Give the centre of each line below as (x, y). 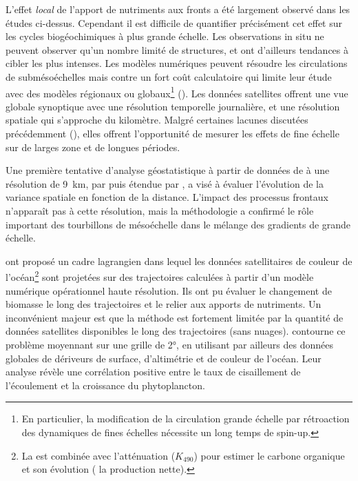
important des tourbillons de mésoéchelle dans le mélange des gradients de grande (178, 224)
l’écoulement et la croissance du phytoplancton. (105, 385)
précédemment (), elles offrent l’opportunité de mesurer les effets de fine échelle (172, 133)
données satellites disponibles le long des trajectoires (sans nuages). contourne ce (176, 331)
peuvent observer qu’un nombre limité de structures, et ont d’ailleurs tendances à (177, 49)
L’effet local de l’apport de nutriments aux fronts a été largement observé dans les (178, 9)
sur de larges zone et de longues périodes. (93, 147)
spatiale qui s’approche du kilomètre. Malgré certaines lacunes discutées (157, 120)
